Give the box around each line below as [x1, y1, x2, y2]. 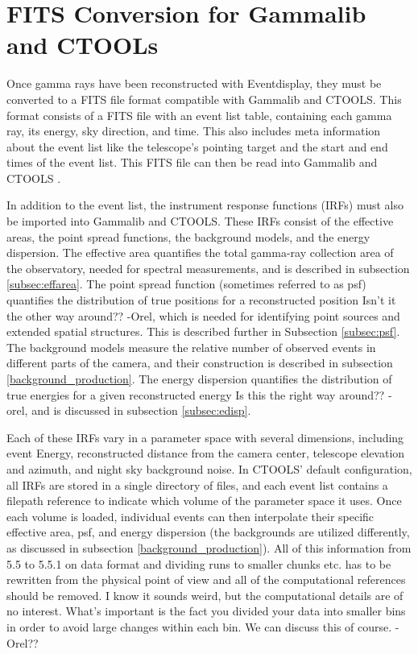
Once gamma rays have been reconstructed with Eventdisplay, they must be [6, 75, 382, 92]
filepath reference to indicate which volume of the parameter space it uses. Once [6, 492, 402, 509]
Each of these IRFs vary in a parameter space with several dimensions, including [6, 428, 404, 445]
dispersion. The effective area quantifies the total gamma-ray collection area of [6, 244, 394, 261]
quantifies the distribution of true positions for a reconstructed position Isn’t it [6, 292, 396, 308]
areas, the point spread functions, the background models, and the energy [6, 228, 370, 245]
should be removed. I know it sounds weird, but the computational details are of [6, 586, 404, 603]
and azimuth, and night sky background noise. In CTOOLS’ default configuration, [6, 460, 412, 477]
